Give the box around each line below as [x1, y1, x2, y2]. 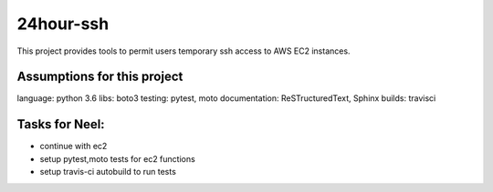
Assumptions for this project [16, 69, 184, 85]
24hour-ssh [16, 14, 110, 34]
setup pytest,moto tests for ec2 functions [39, 153, 195, 164]
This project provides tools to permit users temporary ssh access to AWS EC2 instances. [16, 45, 351, 56]
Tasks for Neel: [16, 116, 105, 132]
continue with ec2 [39, 141, 108, 152]
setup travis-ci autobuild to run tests [39, 167, 177, 177]
